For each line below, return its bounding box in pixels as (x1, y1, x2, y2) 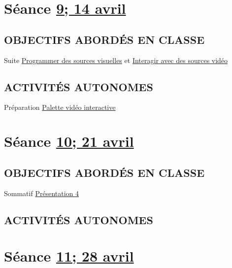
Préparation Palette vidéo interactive (4, 102, 116, 112)
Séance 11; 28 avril (4, 246, 134, 266)
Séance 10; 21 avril (4, 131, 134, 151)
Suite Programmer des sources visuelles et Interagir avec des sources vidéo (4, 55, 228, 65)
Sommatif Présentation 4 (4, 188, 79, 198)
